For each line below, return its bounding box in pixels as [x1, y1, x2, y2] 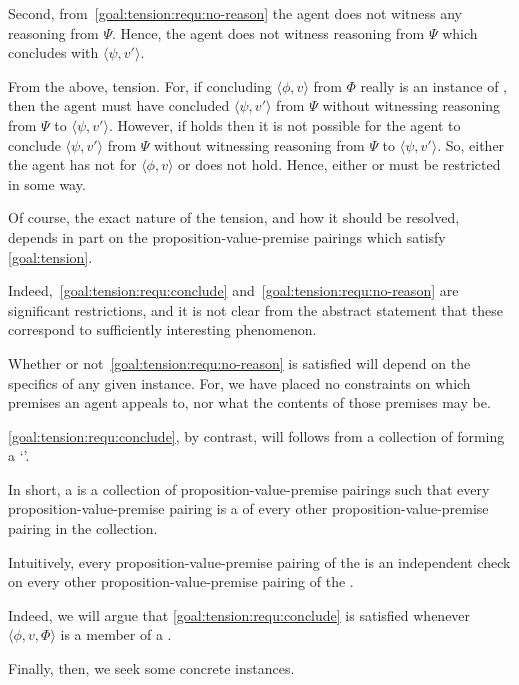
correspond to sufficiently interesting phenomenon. [8, 319, 317, 340]
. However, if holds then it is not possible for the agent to [108, 114, 461, 135]
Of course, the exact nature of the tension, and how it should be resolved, [8, 207, 460, 228]
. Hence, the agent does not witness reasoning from [112, 22, 425, 43]
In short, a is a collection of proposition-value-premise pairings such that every [8, 478, 490, 499]
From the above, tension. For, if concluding [8, 75, 272, 96]
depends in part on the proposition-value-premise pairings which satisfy [8, 226, 446, 247]
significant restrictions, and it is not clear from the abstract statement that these [8, 299, 503, 320]
